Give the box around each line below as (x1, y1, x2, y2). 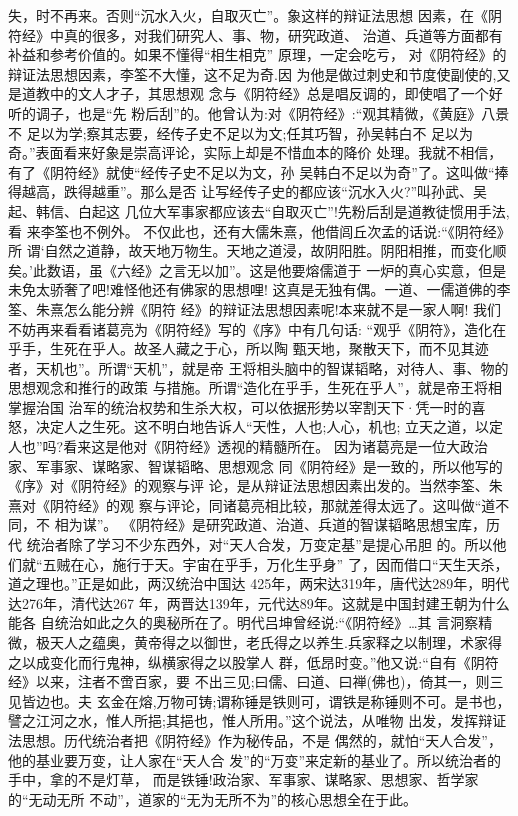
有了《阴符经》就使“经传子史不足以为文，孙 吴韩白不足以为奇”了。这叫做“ (8, 161, 495, 182)
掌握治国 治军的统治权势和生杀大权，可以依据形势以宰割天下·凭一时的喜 (8, 396, 486, 417)
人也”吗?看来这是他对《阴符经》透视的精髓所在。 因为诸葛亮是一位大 (8, 436, 460, 457)
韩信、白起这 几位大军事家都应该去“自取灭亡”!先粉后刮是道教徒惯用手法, (35, 200, 510, 221)
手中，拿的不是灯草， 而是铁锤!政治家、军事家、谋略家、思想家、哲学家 (8, 769, 479, 790)
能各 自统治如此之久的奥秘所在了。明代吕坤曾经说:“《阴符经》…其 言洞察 (8, 612, 479, 633)
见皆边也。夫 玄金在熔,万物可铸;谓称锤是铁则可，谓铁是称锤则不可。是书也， (8, 690, 511, 711)
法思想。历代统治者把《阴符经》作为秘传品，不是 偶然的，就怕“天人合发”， (8, 729, 502, 750)
